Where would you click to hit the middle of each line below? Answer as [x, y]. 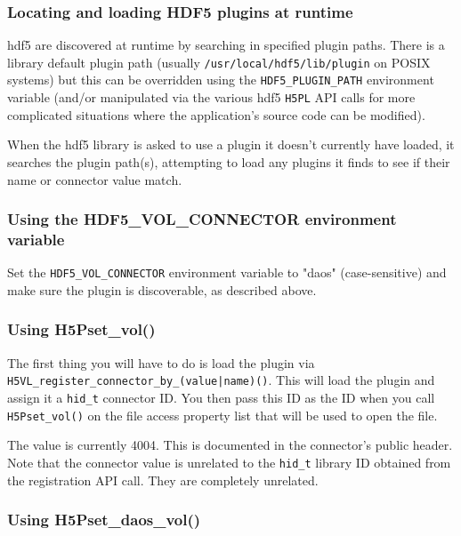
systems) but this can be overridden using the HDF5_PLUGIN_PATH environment [221, 80]
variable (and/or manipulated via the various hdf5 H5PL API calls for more [211, 97]
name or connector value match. [95, 179]
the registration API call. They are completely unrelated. [163, 480]
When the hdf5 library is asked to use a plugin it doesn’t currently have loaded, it [231, 144]
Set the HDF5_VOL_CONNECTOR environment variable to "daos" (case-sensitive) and [227, 272]
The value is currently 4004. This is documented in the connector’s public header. [230, 445]
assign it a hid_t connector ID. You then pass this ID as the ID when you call [221, 398]
